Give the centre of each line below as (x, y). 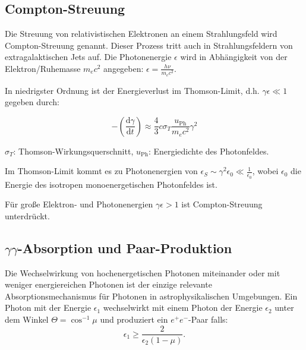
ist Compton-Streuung (222, 204)
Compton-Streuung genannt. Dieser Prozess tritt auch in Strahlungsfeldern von (149, 45)
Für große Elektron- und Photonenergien (79, 204)
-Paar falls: (208, 319)
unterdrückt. (27, 215)
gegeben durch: (32, 102)
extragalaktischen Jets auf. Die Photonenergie (88, 57)
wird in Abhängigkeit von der (234, 57)
